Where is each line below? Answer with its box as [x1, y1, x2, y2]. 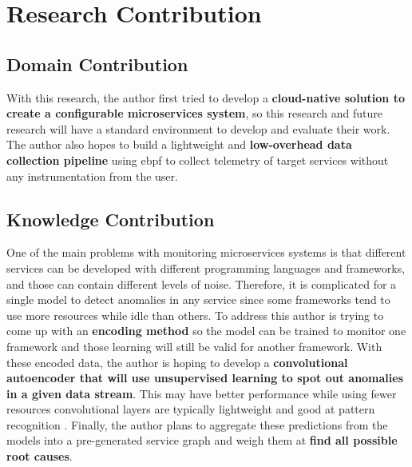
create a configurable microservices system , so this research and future [6, 105, 382, 122]
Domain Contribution [6, 51, 188, 76]
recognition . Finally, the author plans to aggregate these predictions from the [6, 416, 388, 433]
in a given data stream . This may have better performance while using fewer [6, 385, 397, 401]
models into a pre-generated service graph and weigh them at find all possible [6, 432, 398, 449]
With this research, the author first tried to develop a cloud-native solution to [6, 89, 405, 106]
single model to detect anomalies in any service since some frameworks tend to [6, 291, 390, 308]
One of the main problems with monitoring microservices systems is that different [6, 244, 406, 261]
